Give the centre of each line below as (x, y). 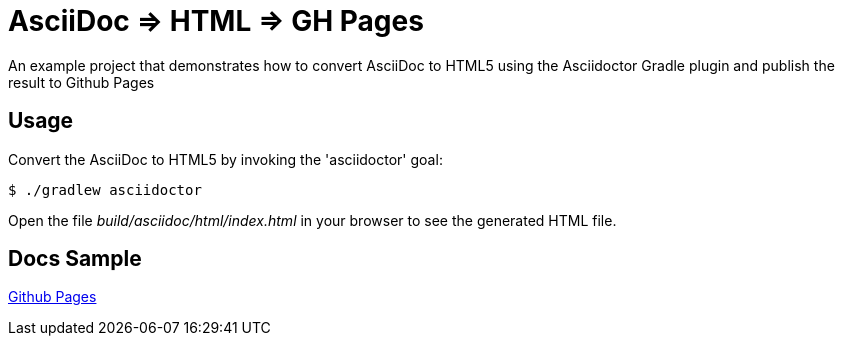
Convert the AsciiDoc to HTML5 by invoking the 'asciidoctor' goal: (225, 159)
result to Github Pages (81, 82)
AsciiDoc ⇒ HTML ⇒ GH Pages (216, 21)
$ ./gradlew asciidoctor (105, 189)
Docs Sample (75, 259)
